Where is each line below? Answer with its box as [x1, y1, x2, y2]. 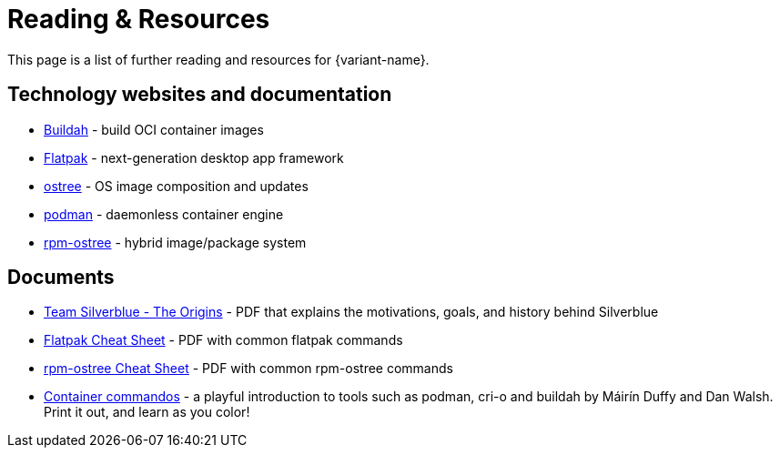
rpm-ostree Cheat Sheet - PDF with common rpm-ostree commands [44, 360, 453, 377]
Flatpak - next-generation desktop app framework [44, 149, 344, 166]
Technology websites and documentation [7, 83, 392, 106]
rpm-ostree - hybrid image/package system [44, 234, 307, 250]
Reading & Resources [7, 4, 270, 35]
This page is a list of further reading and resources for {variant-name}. [7, 51, 430, 67]
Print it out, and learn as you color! [44, 404, 250, 420]
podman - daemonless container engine [44, 206, 284, 222]
